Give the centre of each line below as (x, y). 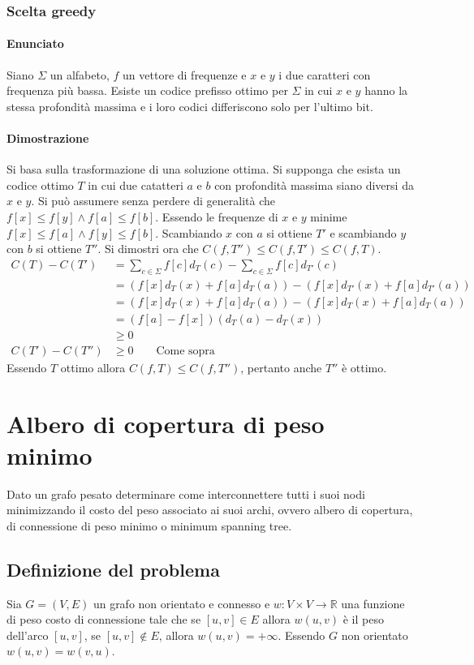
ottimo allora (93, 367)
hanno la (386, 90)
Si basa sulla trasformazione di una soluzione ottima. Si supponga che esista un (204, 169)
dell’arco (28, 635)
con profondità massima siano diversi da (314, 184)
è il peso (363, 619)
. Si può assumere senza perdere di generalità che (153, 201)
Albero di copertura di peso (166, 423)
